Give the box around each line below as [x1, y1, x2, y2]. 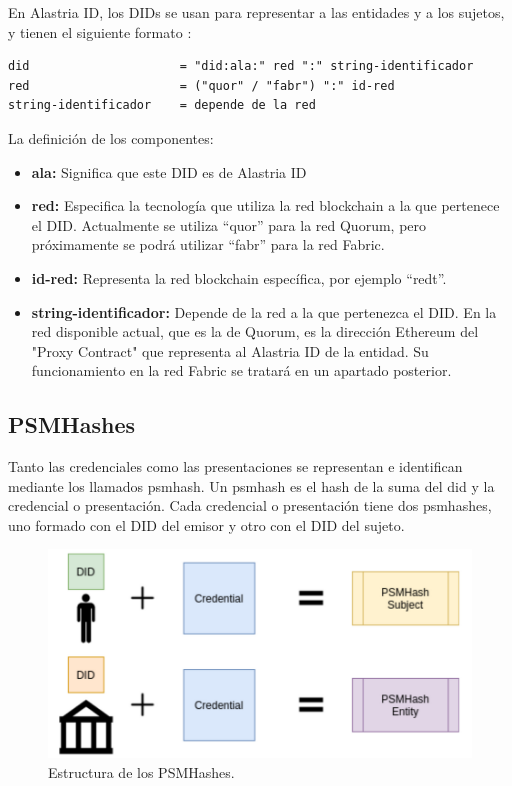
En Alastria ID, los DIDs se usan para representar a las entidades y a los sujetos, [8, 2, 505, 22]
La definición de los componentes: [8, 127, 214, 148]
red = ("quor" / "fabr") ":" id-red [8, 78, 395, 93]
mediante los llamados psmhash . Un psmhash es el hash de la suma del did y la [8, 475, 495, 496]
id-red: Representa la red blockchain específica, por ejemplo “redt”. [31, 267, 447, 288]
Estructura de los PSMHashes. [48, 761, 235, 782]
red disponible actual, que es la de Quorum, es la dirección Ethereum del [31, 321, 479, 342]
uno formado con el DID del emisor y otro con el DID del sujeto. [8, 514, 405, 535]
